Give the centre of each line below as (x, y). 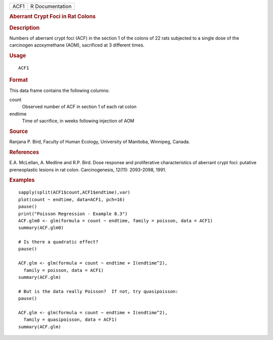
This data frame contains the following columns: (59, 90)
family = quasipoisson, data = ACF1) (70, 320)
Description (25, 28)
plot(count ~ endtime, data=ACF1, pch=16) (72, 199)
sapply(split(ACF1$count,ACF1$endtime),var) (75, 192)
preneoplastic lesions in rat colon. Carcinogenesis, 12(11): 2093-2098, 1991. (88, 170)
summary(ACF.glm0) (41, 228)
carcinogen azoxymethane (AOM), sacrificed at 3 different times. (77, 45)
